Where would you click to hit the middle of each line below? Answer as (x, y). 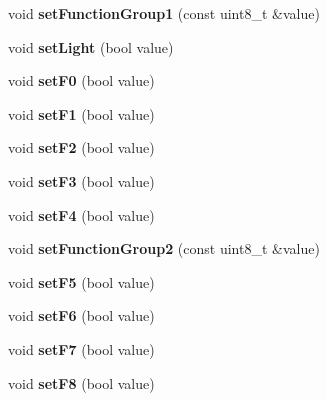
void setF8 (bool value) (81, 382)
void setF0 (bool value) (81, 80)
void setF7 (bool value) (81, 348)
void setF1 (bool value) (81, 113)
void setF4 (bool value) (81, 214)
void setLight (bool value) (91, 46)
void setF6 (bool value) (81, 315)
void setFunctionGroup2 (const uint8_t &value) (164, 248)
